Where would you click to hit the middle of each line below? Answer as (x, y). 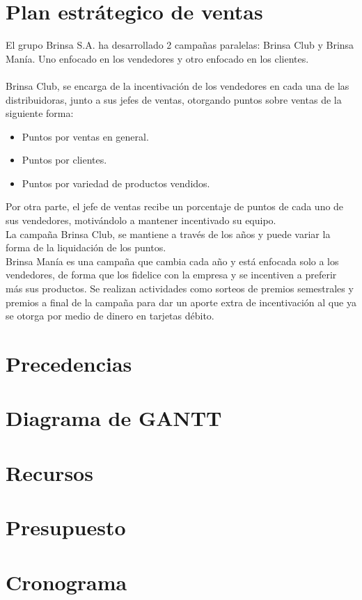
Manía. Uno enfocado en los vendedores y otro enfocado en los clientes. (157, 58)
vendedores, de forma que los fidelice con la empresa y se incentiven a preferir (171, 275)
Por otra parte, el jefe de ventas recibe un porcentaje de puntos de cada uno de (175, 206)
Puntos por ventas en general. (85, 136)
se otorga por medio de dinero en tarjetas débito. (110, 316)
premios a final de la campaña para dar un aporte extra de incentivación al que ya (181, 302)
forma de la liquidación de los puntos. (86, 247)
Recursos (49, 472)
